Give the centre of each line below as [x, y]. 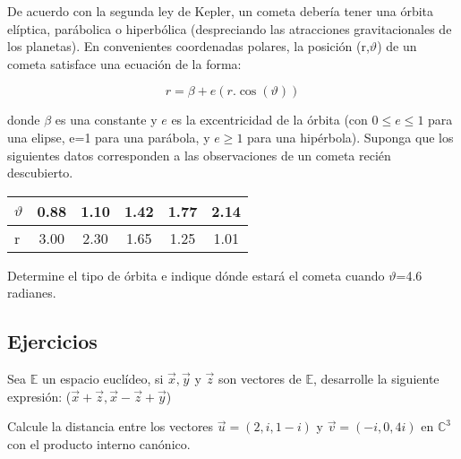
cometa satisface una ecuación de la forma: [124, 63]
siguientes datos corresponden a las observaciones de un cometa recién [199, 155]
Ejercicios [52, 341]
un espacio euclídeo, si [102, 379]
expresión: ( [39, 396]
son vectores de [260, 379]
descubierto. [40, 173]
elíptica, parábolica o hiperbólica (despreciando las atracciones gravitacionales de [230, 28]
